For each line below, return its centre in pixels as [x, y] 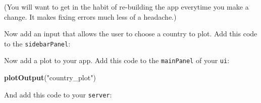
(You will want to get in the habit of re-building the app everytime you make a [126, 7]
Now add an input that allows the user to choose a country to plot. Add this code [131, 34]
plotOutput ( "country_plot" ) [50, 78]
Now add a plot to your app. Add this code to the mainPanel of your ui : [117, 60]
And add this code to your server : [58, 94]
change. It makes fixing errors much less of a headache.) [90, 16]
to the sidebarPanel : [37, 43]
